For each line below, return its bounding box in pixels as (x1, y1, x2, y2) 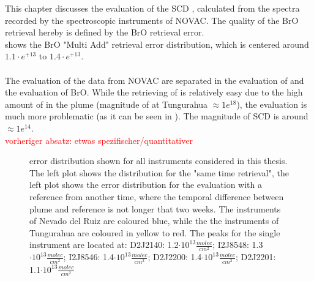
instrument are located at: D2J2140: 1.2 (29, 238, 179, 251)
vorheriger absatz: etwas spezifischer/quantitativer (5, 133, 193, 146)
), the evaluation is (236, 97, 307, 110)
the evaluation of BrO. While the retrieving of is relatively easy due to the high (5, 86, 303, 99)
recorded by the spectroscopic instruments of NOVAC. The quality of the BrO (5, 13, 299, 26)
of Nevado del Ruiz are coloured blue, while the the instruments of (29, 214, 279, 227)
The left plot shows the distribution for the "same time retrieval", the (29, 166, 289, 179)
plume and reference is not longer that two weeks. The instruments (29, 202, 281, 215)
